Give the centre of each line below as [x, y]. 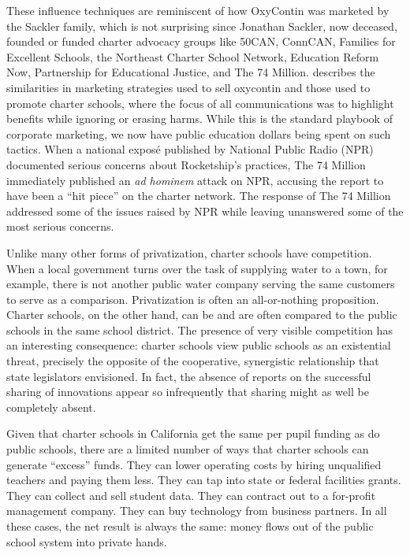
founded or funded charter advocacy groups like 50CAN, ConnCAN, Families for [201, 41]
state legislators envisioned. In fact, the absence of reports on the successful [189, 376]
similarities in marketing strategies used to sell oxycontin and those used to [188, 87]
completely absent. [51, 407]
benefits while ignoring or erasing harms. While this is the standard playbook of [199, 118]
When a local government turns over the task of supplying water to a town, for [197, 268]
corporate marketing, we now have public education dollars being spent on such [199, 133]
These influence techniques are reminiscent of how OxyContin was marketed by [198, 10]
